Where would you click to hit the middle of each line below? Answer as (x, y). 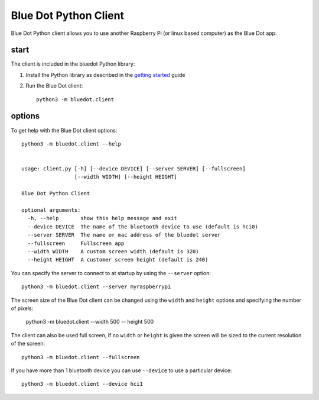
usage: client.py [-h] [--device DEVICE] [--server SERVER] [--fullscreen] (134, 169)
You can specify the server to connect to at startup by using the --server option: (111, 273)
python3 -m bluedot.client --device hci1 (82, 384)
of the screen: (28, 344)
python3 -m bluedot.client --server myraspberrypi (96, 287)
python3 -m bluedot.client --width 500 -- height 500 (90, 322)
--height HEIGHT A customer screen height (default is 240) (118, 260)
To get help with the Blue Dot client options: (64, 130)
